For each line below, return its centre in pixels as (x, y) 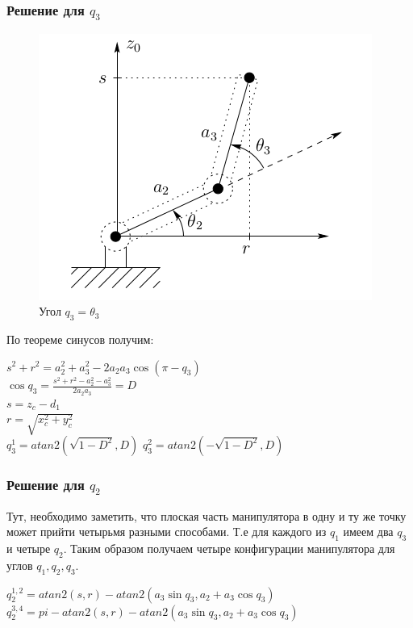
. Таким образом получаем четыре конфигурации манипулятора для (229, 548)
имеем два (368, 532)
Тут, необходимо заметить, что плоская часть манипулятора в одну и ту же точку (206, 515)
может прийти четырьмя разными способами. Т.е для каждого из (167, 532)
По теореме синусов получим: (80, 339)
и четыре (29, 548)
